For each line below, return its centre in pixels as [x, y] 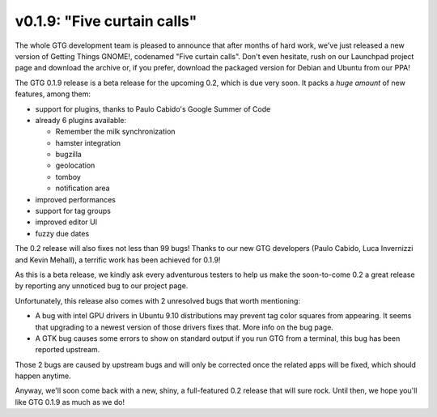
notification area [83, 188]
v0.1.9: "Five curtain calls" [106, 21]
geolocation [75, 165]
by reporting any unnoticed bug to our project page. [102, 286]
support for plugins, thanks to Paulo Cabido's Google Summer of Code [153, 109]
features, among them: [53, 94]
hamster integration [88, 143]
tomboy [68, 177]
